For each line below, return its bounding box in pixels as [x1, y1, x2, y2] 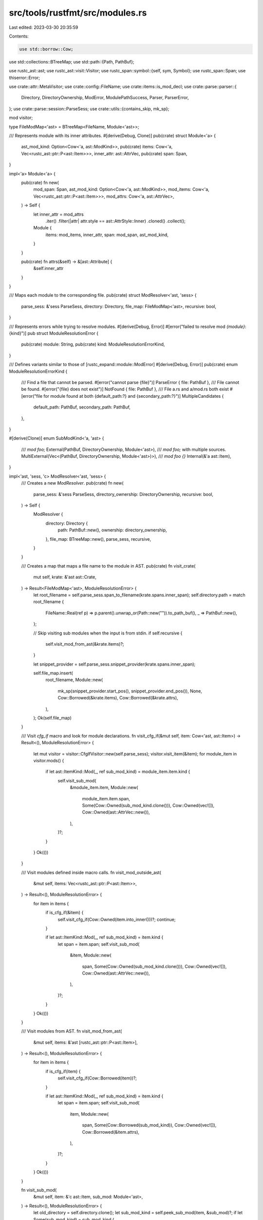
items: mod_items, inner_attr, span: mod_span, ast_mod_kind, [45, 232, 169, 238]
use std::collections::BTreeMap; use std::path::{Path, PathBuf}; [9, 59, 134, 64]
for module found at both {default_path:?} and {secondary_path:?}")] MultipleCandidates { [43, 393, 224, 399]
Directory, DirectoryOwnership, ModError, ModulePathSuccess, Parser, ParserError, [21, 95, 189, 101]
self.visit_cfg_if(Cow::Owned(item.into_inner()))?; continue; [57, 916, 176, 922]
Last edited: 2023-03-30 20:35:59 [9, 24, 78, 30]
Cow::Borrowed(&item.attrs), [82, 1129, 140, 1135]
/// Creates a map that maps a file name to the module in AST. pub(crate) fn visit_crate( [21, 563, 196, 569]
